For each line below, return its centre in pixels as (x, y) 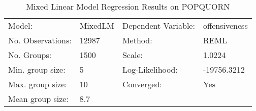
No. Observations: (40, 40)
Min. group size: (37, 69)
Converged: (142, 84)
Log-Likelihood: (150, 69)
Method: (137, 40)
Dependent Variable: (158, 25)
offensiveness (225, 25)
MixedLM (97, 25)
